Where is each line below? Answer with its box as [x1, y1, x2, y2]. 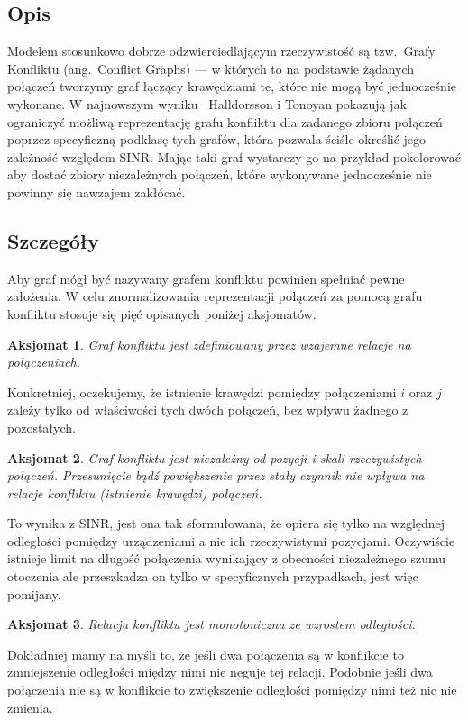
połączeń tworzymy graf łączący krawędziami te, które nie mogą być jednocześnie [7, 77, 457, 96]
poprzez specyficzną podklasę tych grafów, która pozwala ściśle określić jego [7, 130, 427, 149]
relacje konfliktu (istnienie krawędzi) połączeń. [7, 483, 262, 502]
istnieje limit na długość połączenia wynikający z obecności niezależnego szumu [7, 549, 446, 568]
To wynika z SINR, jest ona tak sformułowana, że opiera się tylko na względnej [7, 514, 445, 533]
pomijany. [7, 584, 61, 603]
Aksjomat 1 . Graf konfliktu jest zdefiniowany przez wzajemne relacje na [7, 334, 411, 353]
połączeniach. [7, 352, 81, 371]
